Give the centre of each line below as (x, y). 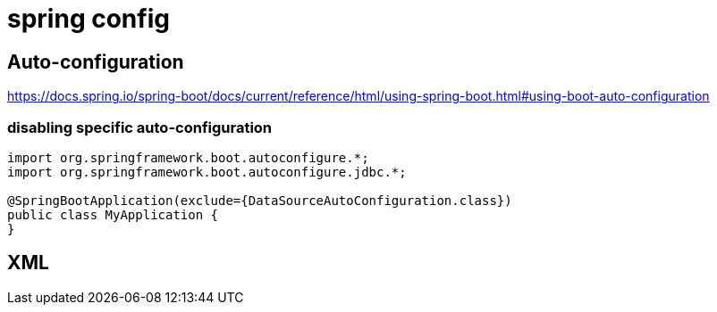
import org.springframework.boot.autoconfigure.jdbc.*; (207, 172)
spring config (89, 19)
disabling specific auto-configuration (140, 127)
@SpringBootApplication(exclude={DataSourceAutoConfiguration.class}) (260, 200)
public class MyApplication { (113, 214)
